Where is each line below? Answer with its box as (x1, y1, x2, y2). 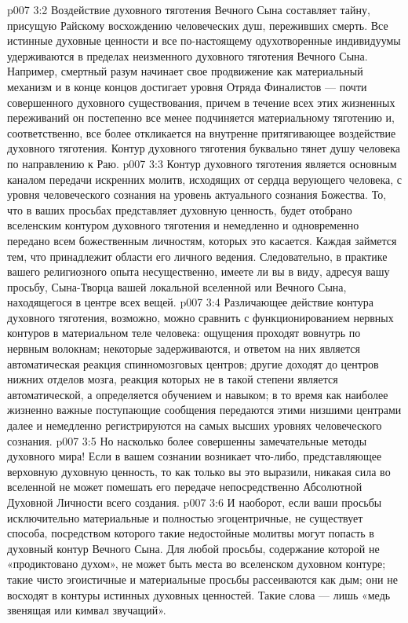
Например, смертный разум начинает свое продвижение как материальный (7, 63, 363, 79)
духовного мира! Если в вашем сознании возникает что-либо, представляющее (7, 448, 382, 464)
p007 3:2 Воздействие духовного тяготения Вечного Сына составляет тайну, (7, 2, 370, 17)
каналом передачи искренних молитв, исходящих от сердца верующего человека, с (7, 170, 403, 187)
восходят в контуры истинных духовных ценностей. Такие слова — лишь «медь (7, 586, 391, 603)
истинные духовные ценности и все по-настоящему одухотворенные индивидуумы (7, 32, 401, 49)
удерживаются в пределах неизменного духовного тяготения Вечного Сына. (7, 47, 368, 64)
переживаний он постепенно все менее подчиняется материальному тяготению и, (7, 109, 395, 126)
